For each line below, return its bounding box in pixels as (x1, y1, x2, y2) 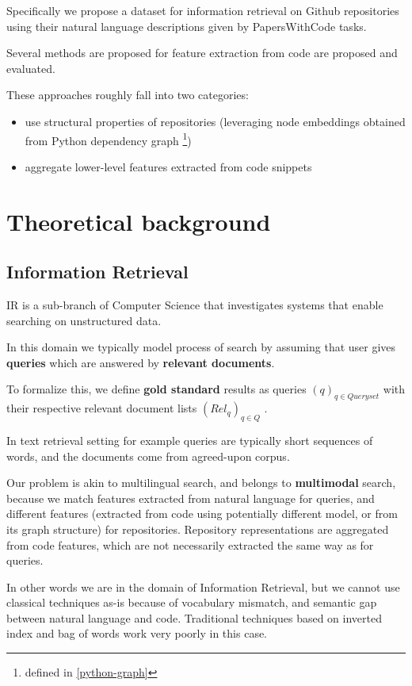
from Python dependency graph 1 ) (25, 129, 192, 148)
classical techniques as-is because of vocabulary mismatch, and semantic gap (6, 594, 377, 611)
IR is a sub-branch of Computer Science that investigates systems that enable (6, 296, 383, 312)
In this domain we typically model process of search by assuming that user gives (6, 339, 396, 355)
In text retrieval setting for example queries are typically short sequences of (6, 431, 373, 448)
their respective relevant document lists (6, 400, 197, 416)
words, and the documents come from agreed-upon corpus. (6, 447, 290, 464)
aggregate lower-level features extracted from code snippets (25, 158, 312, 174)
